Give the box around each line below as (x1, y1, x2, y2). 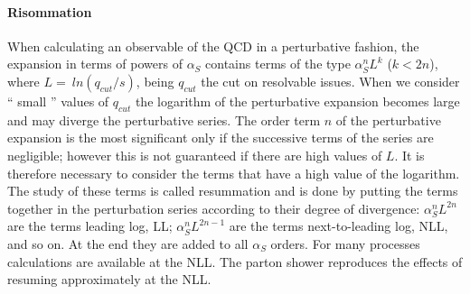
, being (136, 71, 174, 90)
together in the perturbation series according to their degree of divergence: (7, 198, 420, 217)
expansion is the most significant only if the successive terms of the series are (7, 128, 434, 147)
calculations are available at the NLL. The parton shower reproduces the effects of (7, 252, 463, 271)
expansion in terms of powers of (7, 54, 183, 73)
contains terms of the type (205, 54, 351, 73)
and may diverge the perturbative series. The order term (7, 110, 321, 129)
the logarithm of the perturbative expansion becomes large (135, 91, 460, 110)
